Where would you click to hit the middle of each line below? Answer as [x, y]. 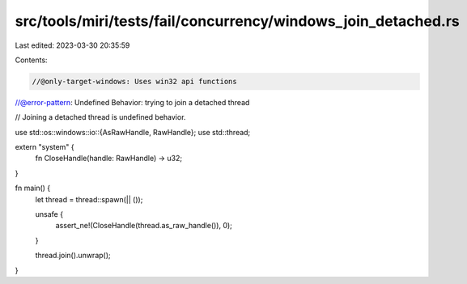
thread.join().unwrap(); [73, 256]
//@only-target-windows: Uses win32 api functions [135, 81]
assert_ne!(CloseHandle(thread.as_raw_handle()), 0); [144, 226]
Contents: [31, 60]
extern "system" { [45, 147]
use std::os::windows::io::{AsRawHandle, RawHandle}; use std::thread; [133, 132]
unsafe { [49, 214]
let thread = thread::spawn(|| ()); [89, 199]
